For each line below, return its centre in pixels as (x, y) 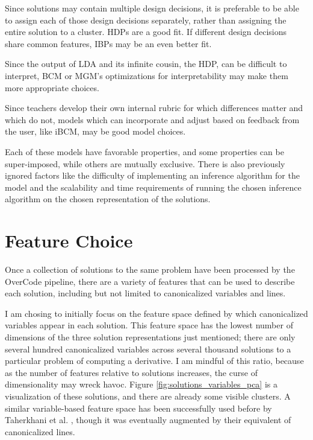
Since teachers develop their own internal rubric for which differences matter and (154, 108)
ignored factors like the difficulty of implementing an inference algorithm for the (152, 175)
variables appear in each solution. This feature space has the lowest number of (149, 325)
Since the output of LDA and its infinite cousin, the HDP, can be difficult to (146, 64)
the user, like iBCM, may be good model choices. (95, 131)
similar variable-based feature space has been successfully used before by (138, 408)
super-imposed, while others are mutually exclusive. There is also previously (145, 163)
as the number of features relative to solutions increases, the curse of (131, 372)
